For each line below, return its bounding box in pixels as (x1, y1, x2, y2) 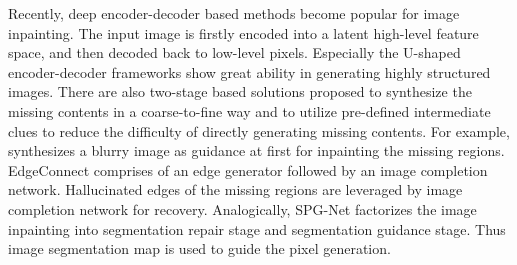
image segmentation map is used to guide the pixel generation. (8, 238, 391, 259)
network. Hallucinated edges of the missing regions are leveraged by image (8, 179, 463, 200)
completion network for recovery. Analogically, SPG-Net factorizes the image (8, 198, 477, 219)
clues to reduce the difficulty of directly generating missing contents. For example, (8, 120, 510, 141)
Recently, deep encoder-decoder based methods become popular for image (8, 3, 460, 23)
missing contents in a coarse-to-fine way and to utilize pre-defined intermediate (8, 100, 491, 121)
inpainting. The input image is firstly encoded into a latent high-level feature (8, 22, 479, 43)
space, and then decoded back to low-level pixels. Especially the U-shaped (8, 42, 461, 63)
